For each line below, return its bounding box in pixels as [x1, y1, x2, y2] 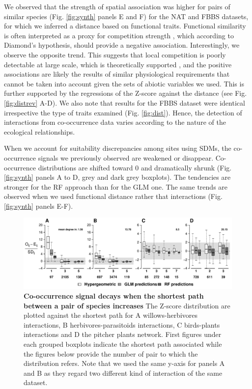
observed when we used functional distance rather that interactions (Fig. [4, 191, 223, 201]
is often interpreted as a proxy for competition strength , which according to [4, 30, 234, 40]
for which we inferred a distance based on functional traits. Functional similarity [4, 21, 246, 31]
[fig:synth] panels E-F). [4, 200, 73, 211]
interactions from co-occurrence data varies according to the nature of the [4, 117, 226, 127]
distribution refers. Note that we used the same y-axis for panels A [24, 358, 225, 368]
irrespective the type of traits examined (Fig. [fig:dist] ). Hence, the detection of [4, 107, 242, 117]
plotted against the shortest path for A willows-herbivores [24, 310, 198, 320]
